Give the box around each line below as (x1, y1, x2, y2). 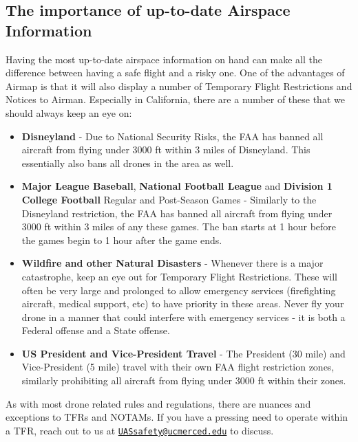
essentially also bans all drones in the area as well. (21, 155, 234, 170)
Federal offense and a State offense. (21, 323, 170, 338)
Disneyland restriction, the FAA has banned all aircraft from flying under (21, 206, 333, 220)
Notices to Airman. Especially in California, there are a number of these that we (6, 92, 345, 107)
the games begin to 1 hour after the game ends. (21, 232, 222, 247)
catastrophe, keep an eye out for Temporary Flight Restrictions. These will (21, 269, 338, 283)
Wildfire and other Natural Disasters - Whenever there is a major (21, 256, 324, 270)
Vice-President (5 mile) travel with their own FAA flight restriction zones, (21, 360, 335, 374)
